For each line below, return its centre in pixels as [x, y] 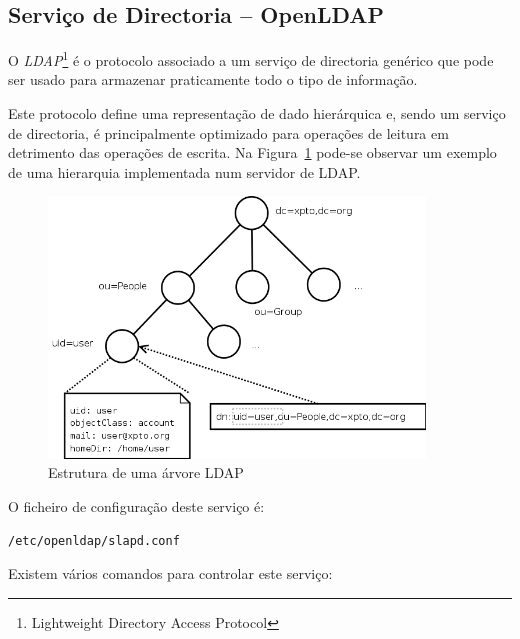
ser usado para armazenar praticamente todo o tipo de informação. [213, 79]
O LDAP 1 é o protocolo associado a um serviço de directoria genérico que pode [251, 58]
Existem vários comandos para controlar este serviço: [170, 573]
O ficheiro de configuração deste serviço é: [136, 505]
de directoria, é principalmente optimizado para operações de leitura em [228, 132]
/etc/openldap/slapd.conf [94, 541]
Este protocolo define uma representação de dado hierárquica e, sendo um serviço [257, 113]
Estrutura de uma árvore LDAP [146, 472]
